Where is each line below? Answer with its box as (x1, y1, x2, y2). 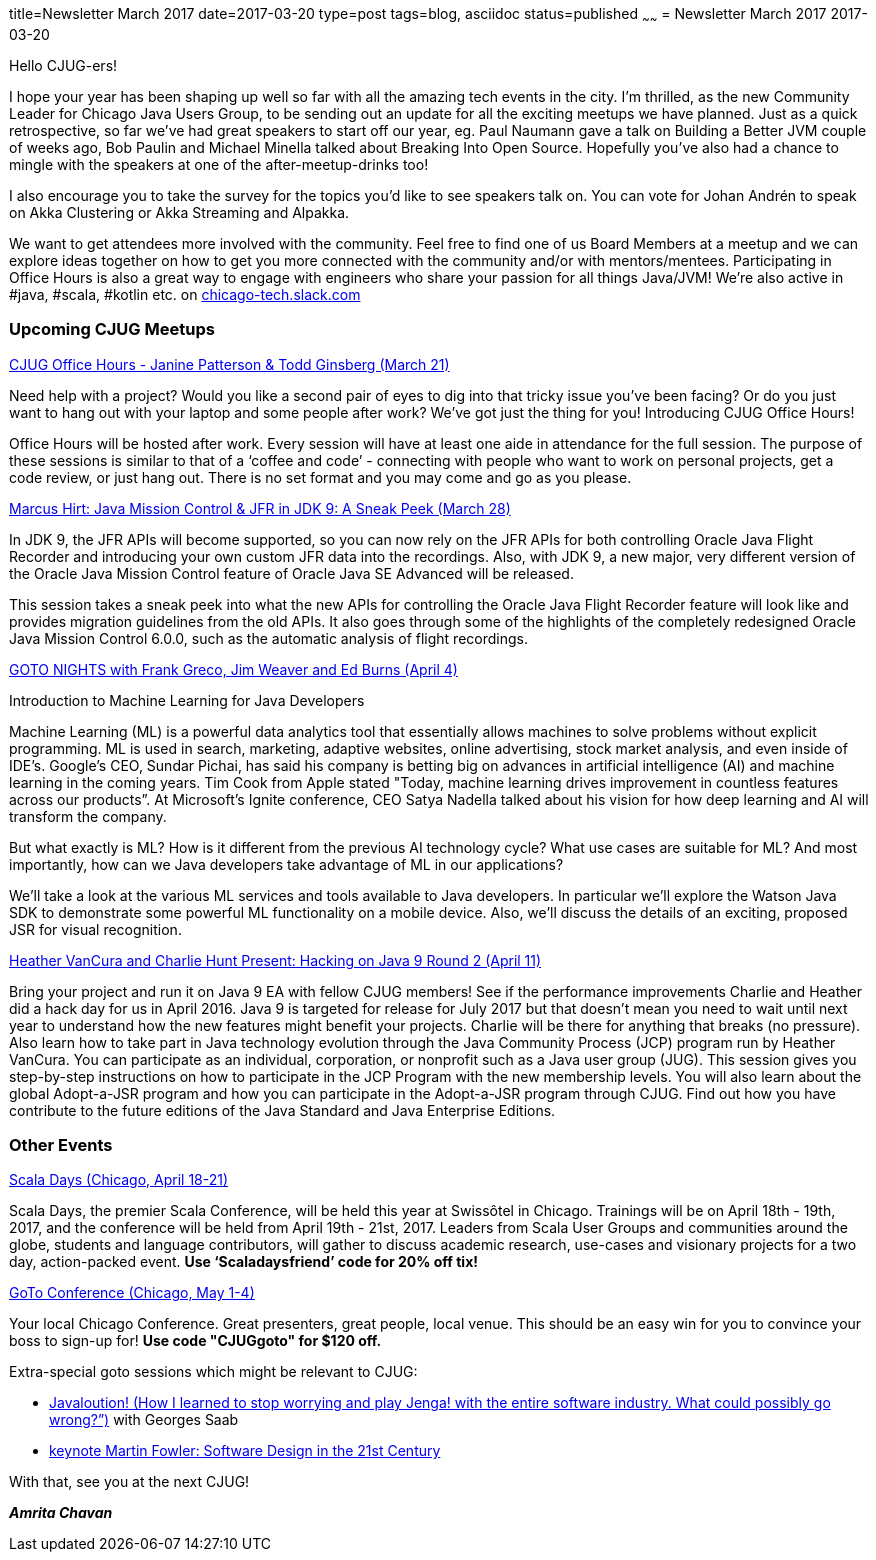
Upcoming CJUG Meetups (9, 319, 215, 340)
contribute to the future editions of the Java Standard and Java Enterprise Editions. (9, 1101, 556, 1119)
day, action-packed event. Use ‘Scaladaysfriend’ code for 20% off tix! (9, 1253, 479, 1271)
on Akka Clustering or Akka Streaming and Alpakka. (9, 203, 350, 221)
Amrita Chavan (9, 1504, 113, 1522)
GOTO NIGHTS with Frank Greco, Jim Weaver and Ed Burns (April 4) (9, 660, 458, 678)
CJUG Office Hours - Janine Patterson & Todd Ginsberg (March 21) (9, 355, 450, 373)
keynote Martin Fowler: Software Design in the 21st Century (49, 1442, 441, 1460)
